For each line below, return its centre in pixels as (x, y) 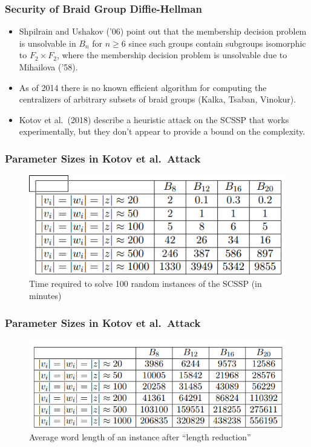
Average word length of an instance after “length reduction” (140, 436)
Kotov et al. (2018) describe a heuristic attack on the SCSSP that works (154, 119)
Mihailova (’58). (48, 67)
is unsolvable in (47, 43)
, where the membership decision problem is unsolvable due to (172, 55)
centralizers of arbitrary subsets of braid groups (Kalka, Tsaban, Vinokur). (158, 99)
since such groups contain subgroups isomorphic (217, 43)
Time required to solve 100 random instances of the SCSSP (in (146, 284)
